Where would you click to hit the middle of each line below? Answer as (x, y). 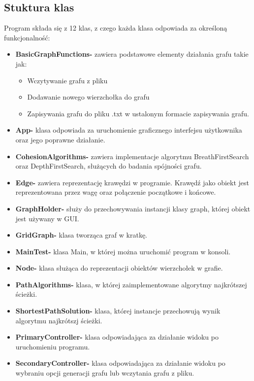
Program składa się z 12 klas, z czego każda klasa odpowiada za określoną (116, 28)
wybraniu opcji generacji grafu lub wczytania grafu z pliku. (105, 373)
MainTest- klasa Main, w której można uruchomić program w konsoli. (123, 251)
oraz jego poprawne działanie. (60, 139)
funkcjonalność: (27, 37)
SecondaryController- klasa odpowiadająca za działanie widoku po (120, 363)
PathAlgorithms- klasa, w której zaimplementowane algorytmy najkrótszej (131, 284)
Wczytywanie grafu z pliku (67, 80)
